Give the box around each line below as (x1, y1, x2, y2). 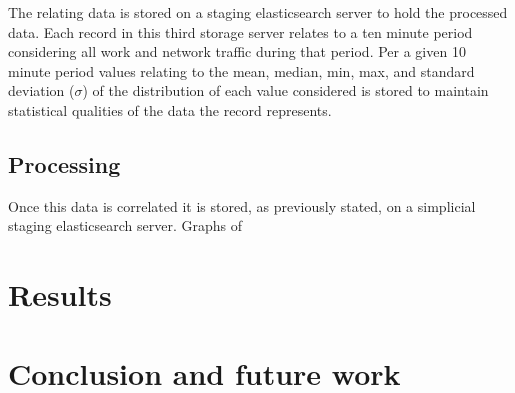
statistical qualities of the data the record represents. (8, 99, 332, 120)
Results (8, 274, 112, 315)
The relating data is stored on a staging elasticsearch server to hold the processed (8, 2, 508, 22)
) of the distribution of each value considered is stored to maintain (82, 80, 489, 101)
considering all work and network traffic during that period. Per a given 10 (8, 41, 466, 62)
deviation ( (8, 80, 75, 101)
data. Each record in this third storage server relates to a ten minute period (8, 21, 473, 42)
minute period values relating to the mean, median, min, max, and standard (8, 60, 475, 81)
